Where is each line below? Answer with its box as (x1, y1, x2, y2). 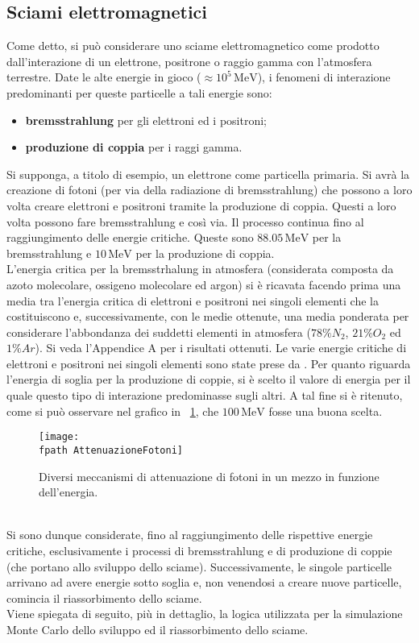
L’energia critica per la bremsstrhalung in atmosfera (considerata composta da (6, 260, 394, 277)
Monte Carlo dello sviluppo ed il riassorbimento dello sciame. (6, 620, 309, 637)
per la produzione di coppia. (135, 244, 275, 261)
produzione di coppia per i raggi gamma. (25, 139, 243, 156)
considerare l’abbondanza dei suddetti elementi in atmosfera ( (6, 323, 311, 340)
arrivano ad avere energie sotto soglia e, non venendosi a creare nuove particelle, (6, 574, 402, 591)
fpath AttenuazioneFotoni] (39, 444, 183, 456)
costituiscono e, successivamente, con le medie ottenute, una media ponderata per (6, 308, 409, 325)
